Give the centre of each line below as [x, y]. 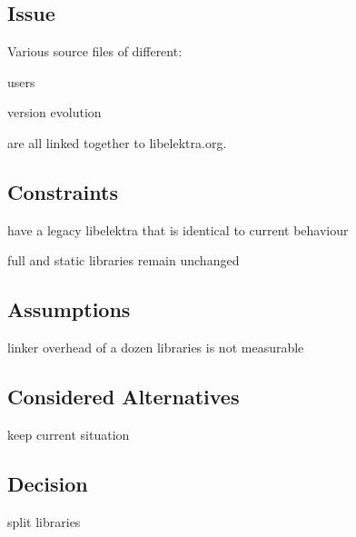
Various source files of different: [95, 51]
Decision [48, 483]
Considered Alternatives [124, 397]
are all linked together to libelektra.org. [117, 142]
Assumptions [69, 309]
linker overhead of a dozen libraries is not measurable [156, 348]
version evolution [54, 112]
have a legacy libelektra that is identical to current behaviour [178, 229]
